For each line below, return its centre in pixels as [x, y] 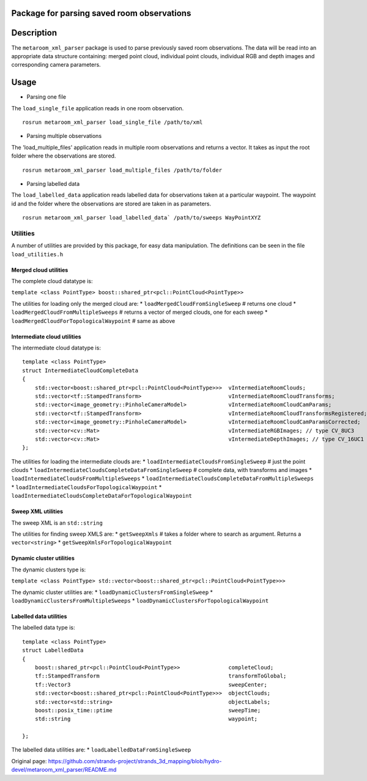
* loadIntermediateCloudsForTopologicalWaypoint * [87, 487]
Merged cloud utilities [40, 270]
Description [34, 33]
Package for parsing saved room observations [101, 13]
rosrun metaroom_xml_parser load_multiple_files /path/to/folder [122, 170]
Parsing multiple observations [64, 136]
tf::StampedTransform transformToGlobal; [161, 676]
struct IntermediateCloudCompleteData [80, 370]
